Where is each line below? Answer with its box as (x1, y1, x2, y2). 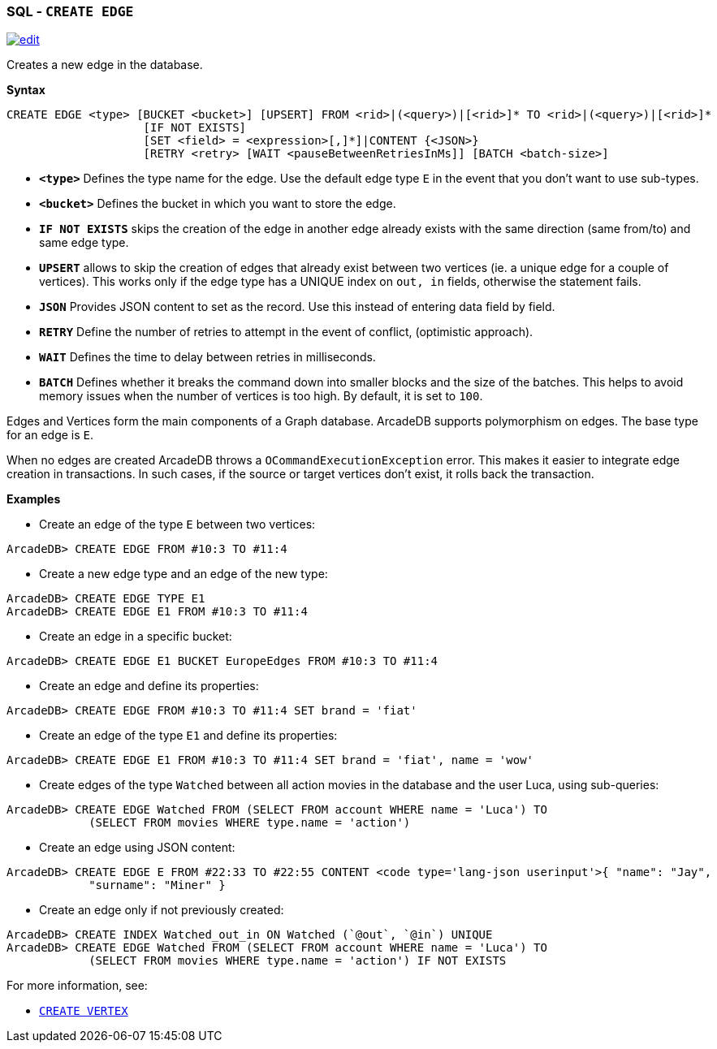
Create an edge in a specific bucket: (39, 629, 232, 644)
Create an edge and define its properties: (39, 679, 259, 693)
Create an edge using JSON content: (39, 840, 235, 855)
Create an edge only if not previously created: (39, 903, 284, 917)
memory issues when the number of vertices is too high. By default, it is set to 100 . (39, 389, 483, 404)
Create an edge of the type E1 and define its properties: (39, 728, 338, 743)
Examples (6, 492, 61, 507)
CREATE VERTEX (39, 1004, 128, 1018)
